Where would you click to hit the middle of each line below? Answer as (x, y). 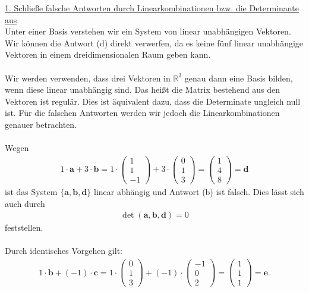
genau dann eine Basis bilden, (239, 78)
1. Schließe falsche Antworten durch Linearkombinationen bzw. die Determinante (152, 8)
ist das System (31, 191)
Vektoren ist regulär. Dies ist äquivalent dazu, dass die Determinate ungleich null (153, 101)
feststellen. (24, 227)
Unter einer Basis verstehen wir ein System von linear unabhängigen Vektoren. (148, 31)
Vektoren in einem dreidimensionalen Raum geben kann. (108, 54)
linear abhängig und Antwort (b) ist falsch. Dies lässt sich (199, 191)
